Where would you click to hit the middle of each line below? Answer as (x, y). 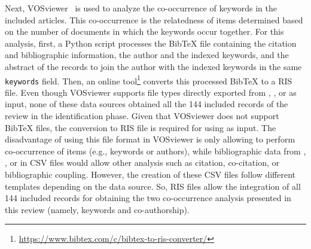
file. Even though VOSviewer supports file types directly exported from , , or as (151, 92)
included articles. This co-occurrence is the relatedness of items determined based (154, 19)
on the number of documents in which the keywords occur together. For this (144, 31)
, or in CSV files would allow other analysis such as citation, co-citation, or (142, 163)
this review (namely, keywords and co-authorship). (97, 209)
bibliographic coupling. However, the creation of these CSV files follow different (150, 174)
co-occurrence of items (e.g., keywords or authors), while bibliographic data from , (155, 151)
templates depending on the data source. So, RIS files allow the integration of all (153, 186)
